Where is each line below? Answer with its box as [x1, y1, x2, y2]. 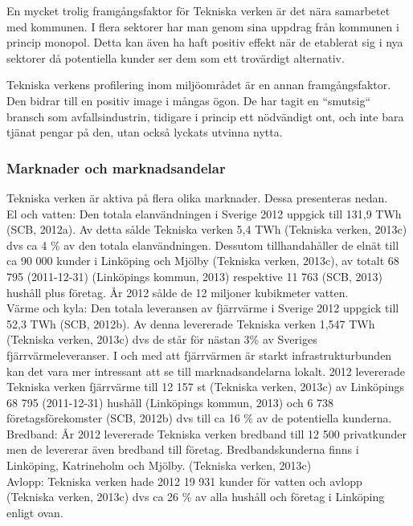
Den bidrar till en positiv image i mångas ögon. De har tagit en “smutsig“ [6, 92, 371, 108]
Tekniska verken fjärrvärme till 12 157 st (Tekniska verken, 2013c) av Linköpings [6, 378, 404, 395]
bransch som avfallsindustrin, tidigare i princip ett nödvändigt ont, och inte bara [6, 108, 404, 124]
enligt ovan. [6, 504, 63, 520]
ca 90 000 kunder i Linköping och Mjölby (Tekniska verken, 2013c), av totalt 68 [6, 252, 399, 269]
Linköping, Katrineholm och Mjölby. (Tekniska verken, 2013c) [6, 457, 312, 474]
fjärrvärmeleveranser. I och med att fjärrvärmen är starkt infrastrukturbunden [6, 346, 392, 363]
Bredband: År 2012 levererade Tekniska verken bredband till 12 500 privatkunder [6, 425, 407, 442]
